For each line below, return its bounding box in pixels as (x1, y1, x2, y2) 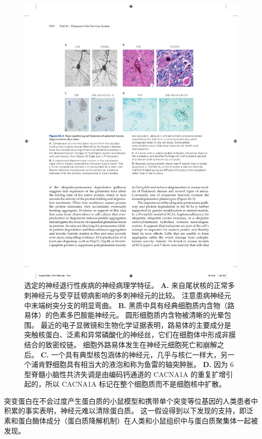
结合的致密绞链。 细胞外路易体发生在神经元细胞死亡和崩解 (24, 339, 217, 349)
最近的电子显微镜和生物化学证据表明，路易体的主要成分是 (40, 319, 231, 330)
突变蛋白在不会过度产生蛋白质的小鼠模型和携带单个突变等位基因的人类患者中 (4, 395, 258, 406)
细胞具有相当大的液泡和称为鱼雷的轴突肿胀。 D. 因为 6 (52, 359, 234, 370)
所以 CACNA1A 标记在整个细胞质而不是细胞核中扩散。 (45, 379, 226, 389)
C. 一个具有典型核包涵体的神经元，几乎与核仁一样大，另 (40, 349, 228, 359)
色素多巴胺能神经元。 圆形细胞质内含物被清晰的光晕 (52, 310, 224, 320)
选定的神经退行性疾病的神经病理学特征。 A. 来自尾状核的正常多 (24, 280, 235, 290)
